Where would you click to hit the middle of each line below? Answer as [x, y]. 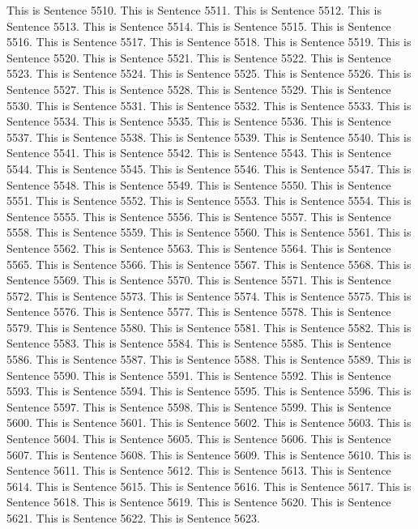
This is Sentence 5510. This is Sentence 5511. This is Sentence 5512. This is [194, 10]
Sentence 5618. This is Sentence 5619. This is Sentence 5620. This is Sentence [199, 502]
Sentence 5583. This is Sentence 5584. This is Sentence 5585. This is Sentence [199, 343]
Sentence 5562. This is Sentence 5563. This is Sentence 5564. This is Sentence [199, 247]
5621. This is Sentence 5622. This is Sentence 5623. [133, 518]
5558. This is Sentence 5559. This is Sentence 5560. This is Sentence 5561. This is [209, 232]
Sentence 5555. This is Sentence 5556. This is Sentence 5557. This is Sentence [199, 216]
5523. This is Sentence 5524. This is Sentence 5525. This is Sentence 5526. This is [209, 73]
